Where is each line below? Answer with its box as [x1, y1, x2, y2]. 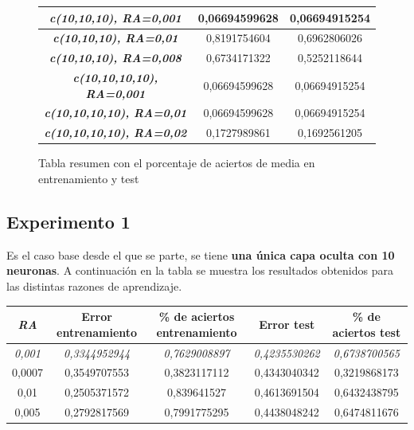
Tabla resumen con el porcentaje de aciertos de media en [38, 154, 315, 171]
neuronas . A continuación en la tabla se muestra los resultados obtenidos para [6, 262, 393, 279]
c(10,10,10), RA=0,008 [49, 49, 182, 66]
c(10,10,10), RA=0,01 [53, 29, 178, 46]
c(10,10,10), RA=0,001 [49, 9, 182, 25]
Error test [259, 315, 315, 332]
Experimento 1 [6, 209, 131, 233]
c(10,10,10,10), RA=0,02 [44, 124, 187, 141]
